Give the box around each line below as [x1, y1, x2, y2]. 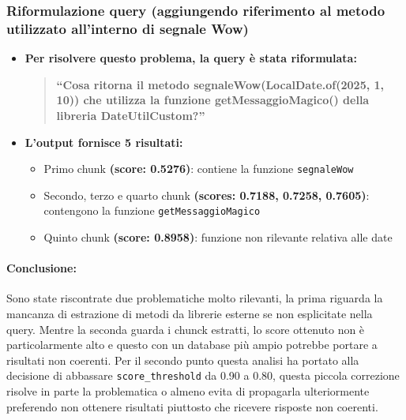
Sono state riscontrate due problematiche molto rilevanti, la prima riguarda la [6, 290, 383, 306]
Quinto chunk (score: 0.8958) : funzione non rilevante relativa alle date [43, 229, 393, 246]
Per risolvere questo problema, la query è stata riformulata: [24, 50, 357, 66]
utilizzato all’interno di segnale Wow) [6, 18, 249, 38]
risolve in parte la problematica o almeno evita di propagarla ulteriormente [6, 383, 370, 399]
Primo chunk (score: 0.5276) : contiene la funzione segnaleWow [43, 160, 354, 177]
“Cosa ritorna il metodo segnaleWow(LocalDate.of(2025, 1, [56, 76, 385, 92]
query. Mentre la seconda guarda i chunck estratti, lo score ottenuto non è [6, 321, 365, 337]
